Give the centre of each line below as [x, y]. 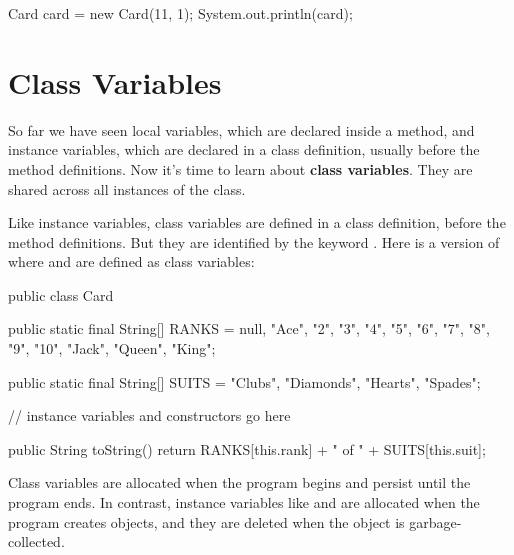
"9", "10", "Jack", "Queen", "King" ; [112, 348]
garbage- [435, 521]
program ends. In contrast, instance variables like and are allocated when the [244, 502]
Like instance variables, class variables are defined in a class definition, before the [257, 222]
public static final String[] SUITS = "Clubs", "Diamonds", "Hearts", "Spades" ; [244, 381]
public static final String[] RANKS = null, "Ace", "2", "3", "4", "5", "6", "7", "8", [249, 328]
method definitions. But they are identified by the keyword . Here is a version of [254, 241]
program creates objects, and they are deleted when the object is [206, 521]
